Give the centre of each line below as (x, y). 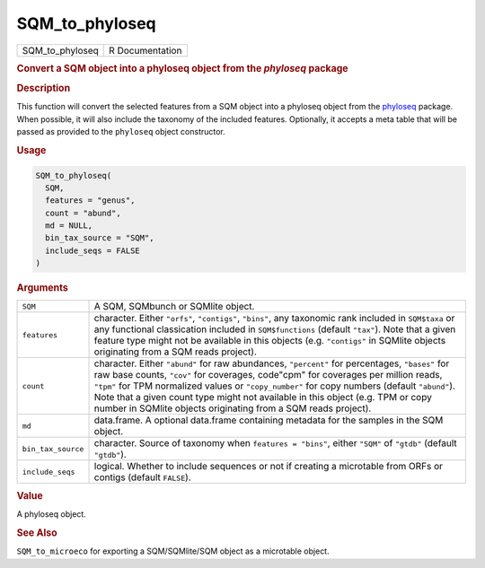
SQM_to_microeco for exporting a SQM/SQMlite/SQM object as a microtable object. (173, 551)
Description (44, 88)
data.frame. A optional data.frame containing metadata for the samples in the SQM (269, 420)
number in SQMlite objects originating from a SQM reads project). (233, 408)
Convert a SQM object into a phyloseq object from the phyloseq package (183, 68)
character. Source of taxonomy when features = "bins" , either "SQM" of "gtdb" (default (275, 443)
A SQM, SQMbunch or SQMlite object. (174, 307)
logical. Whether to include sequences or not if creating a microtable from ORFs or (269, 467)
